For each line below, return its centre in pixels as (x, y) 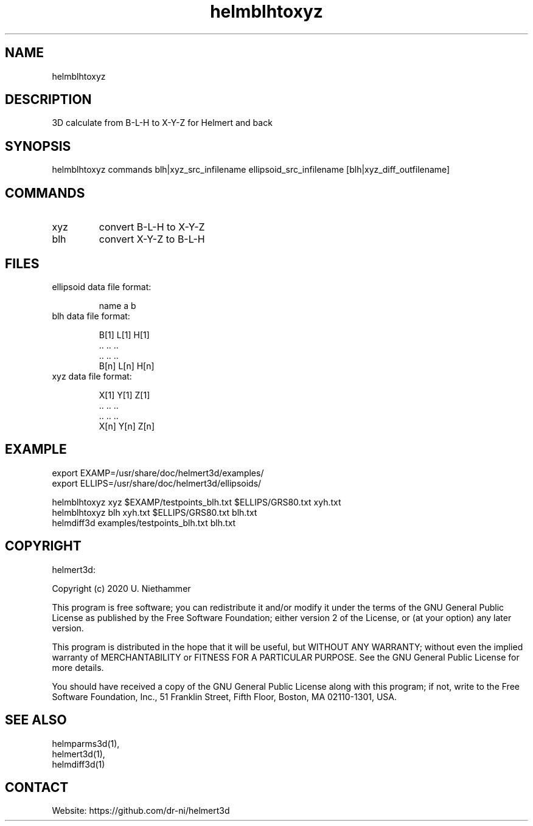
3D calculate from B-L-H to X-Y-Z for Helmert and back (162, 123)
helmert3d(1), (78, 754)
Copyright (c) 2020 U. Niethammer (121, 588)
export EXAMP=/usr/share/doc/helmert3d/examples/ (158, 473)
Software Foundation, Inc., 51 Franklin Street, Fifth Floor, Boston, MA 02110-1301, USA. (224, 696)
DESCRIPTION (48, 100)
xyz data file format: (92, 376)
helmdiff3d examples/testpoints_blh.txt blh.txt (144, 522)
